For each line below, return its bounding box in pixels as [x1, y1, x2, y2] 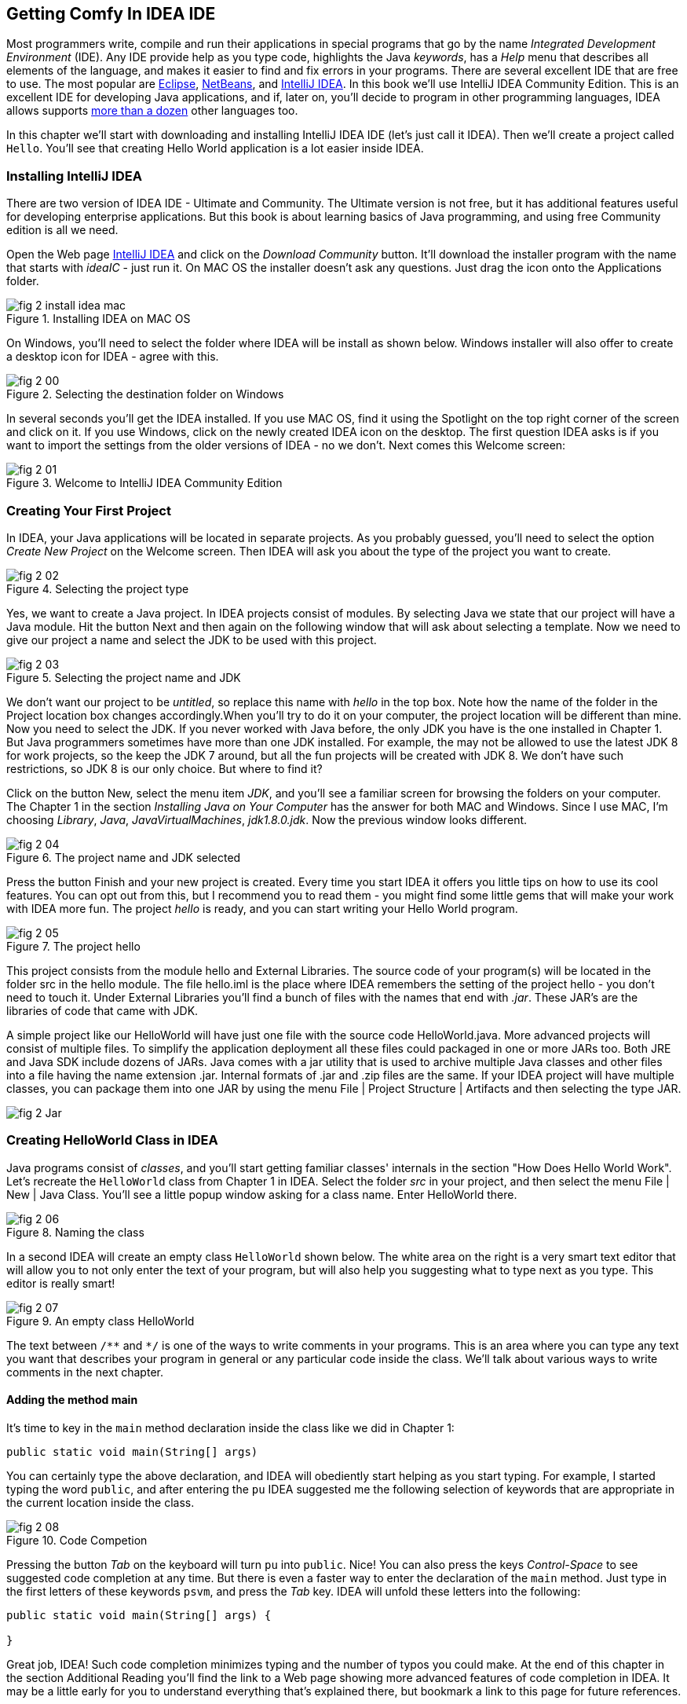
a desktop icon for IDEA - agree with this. [6, 350, 219, 364]
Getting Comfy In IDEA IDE [6, 4, 216, 24]
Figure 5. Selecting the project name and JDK [6, 670, 241, 684]
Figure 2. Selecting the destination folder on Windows [6, 387, 284, 401]
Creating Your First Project [6, 502, 171, 519]
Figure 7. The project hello [6, 939, 141, 953]
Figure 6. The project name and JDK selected [6, 850, 241, 864]
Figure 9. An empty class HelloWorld [6, 1314, 195, 1328]
